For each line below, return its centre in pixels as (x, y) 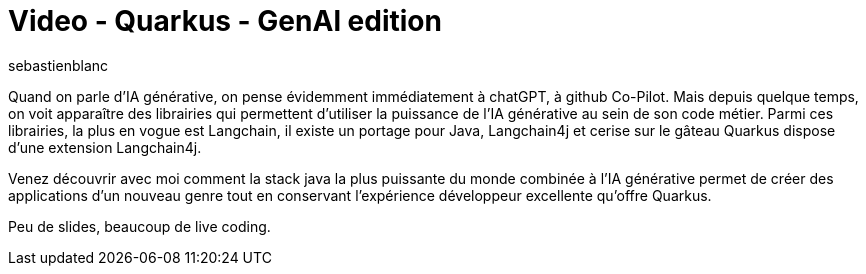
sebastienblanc (58, 65)
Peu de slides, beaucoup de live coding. (139, 226)
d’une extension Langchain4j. (105, 147)
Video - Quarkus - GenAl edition (225, 21)
